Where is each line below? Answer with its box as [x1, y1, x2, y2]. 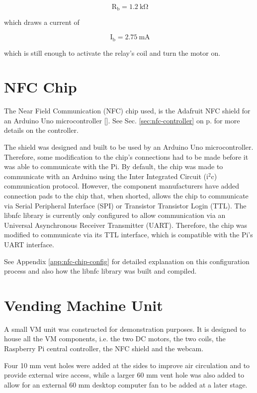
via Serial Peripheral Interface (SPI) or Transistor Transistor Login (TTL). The [4, 200, 247, 210]
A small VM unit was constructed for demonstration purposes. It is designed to [4, 323, 246, 334]
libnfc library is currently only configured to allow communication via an [4, 210, 226, 220]
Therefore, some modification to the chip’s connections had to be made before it [4, 151, 249, 162]
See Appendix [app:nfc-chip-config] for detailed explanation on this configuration [4, 256, 250, 266]
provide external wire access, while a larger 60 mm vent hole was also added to [4, 370, 245, 380]
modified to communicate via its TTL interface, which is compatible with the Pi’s [4, 229, 253, 240]
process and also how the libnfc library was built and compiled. [4, 266, 197, 276]
